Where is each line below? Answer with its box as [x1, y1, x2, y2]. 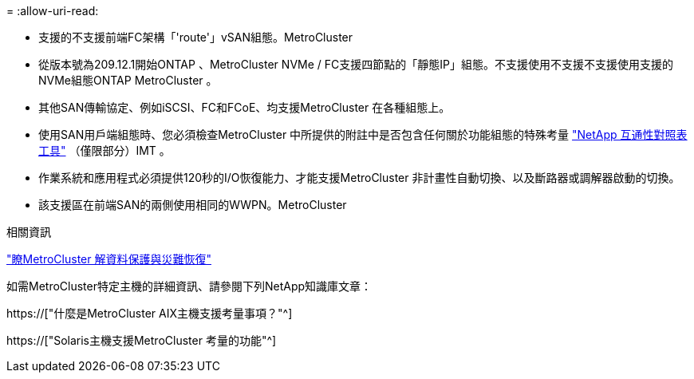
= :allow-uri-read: [6, 4, 99, 18]
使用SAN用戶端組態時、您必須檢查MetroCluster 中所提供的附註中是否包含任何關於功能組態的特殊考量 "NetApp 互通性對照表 [38, 128, 688, 141]
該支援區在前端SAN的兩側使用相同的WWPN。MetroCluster [38, 198, 347, 211]
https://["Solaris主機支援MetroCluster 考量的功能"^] [6, 334, 277, 347]
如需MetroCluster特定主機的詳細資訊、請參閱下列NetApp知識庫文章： [6, 279, 373, 293]
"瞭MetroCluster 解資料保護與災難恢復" [6, 252, 211, 266]
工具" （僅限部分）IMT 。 [38, 144, 171, 157]
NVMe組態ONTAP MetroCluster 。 [38, 73, 218, 87]
